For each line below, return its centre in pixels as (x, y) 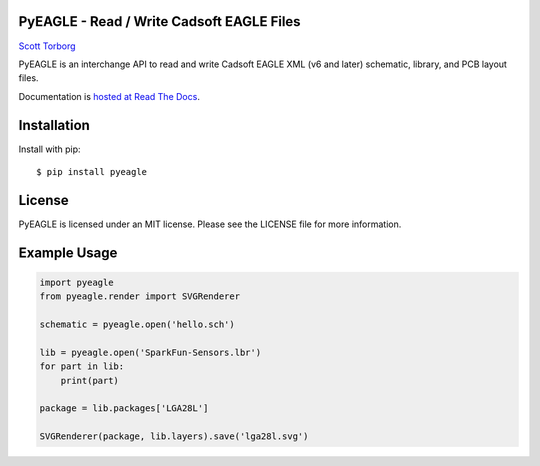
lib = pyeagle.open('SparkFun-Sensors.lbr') (150, 352)
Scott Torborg (47, 46)
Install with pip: (49, 149)
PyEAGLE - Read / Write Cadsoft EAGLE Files (159, 21)
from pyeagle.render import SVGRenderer (139, 296)
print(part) (90, 380)
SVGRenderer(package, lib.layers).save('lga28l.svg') (174, 436)
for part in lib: (82, 366)
